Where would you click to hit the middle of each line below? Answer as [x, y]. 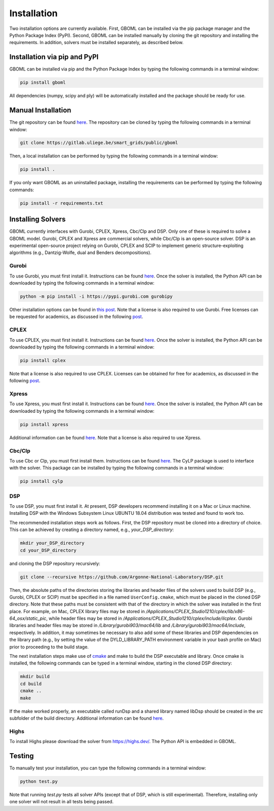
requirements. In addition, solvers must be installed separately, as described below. [96, 43]
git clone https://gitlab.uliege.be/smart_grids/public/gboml [99, 143]
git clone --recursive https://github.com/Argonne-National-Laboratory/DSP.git [122, 577]
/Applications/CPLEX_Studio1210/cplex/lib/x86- [195, 611]
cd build [31, 684]
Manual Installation [40, 110]
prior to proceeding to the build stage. [49, 647]
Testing [22, 756]
